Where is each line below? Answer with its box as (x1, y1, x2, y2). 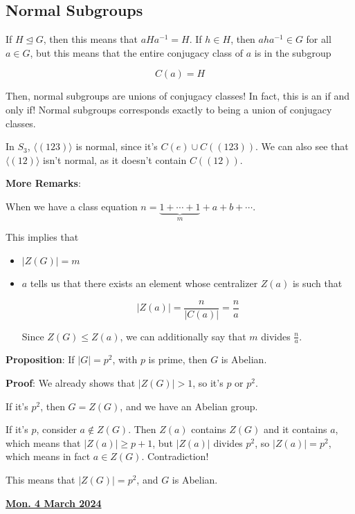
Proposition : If (6, 352, 75, 367)
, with (112, 352, 138, 367)
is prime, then (148, 352, 208, 367)
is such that (292, 275, 343, 290)
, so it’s (192, 376, 224, 390)
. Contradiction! (141, 449, 209, 463)
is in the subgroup (254, 45, 331, 59)
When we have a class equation (6, 199, 138, 213)
